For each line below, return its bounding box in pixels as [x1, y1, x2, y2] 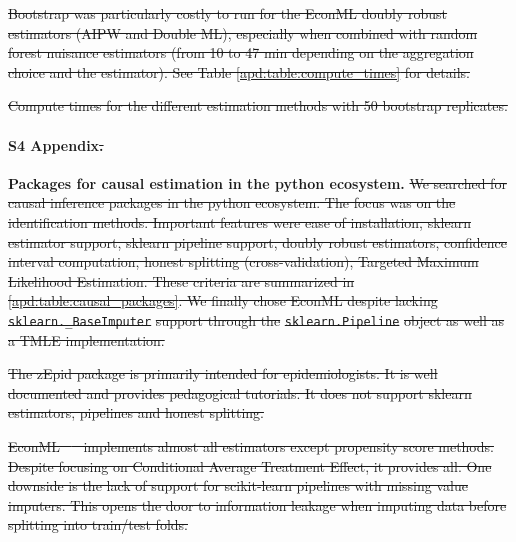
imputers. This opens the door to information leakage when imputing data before [8, 494, 507, 515]
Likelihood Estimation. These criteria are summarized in [8, 270, 355, 291]
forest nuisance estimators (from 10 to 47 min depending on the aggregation [8, 42, 474, 63]
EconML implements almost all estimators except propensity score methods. [8, 435, 494, 456]
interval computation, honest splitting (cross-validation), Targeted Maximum [8, 251, 479, 272]
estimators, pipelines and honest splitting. [8, 402, 264, 423]
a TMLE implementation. [8, 329, 165, 350]
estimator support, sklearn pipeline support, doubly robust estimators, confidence [8, 231, 507, 252]
